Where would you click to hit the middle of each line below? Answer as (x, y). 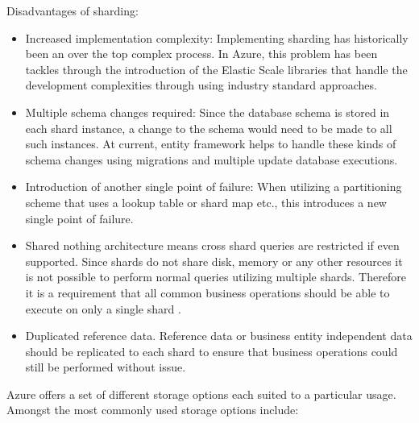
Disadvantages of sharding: (73, 10)
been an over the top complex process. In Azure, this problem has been (201, 54)
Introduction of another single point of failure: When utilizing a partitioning (214, 187)
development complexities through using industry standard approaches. (201, 85)
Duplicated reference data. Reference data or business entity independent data (219, 336)
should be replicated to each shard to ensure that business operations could (212, 351)
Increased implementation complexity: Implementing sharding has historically (217, 37)
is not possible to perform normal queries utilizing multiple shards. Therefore (216, 277)
